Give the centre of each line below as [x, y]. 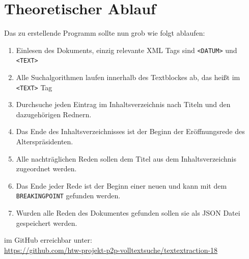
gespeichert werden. [47, 223]
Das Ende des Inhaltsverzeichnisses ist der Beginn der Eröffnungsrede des [130, 131]
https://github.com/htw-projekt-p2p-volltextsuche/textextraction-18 [111, 250]
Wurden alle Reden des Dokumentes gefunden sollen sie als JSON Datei [128, 213]
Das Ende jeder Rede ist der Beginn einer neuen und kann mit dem [121, 185]
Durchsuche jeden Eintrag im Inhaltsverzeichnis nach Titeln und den [123, 104]
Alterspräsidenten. [45, 141]
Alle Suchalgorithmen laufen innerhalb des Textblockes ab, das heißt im [128, 77]
